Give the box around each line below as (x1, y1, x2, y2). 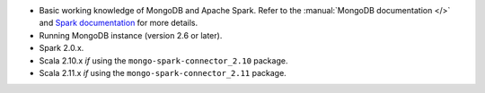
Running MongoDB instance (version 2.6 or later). (39, 30, 223, 40)
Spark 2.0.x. (39, 43, 84, 54)
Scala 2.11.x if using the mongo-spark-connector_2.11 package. (39, 67, 287, 78)
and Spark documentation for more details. (39, 18, 198, 29)
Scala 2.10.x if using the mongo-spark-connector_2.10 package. (39, 55, 288, 66)
